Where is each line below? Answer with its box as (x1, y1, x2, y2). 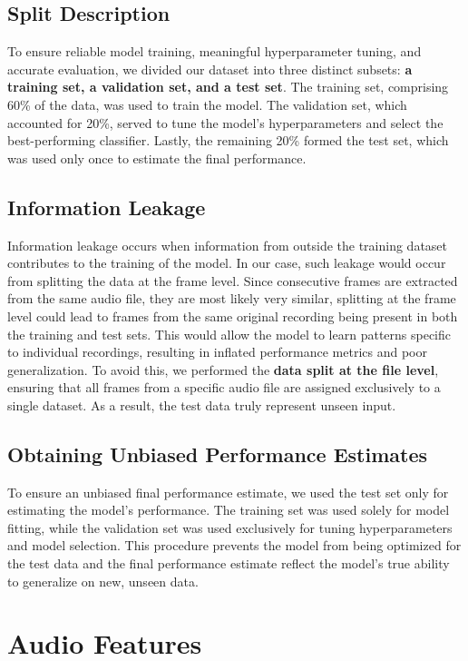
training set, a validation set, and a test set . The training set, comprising (7, 77, 449, 96)
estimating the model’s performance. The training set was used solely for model (7, 500, 450, 519)
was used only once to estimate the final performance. (7, 148, 307, 167)
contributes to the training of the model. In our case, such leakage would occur (7, 253, 446, 272)
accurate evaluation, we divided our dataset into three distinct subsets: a (7, 59, 413, 78)
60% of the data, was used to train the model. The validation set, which (7, 94, 407, 113)
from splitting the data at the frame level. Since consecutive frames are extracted (7, 271, 458, 290)
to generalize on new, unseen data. (7, 571, 199, 590)
